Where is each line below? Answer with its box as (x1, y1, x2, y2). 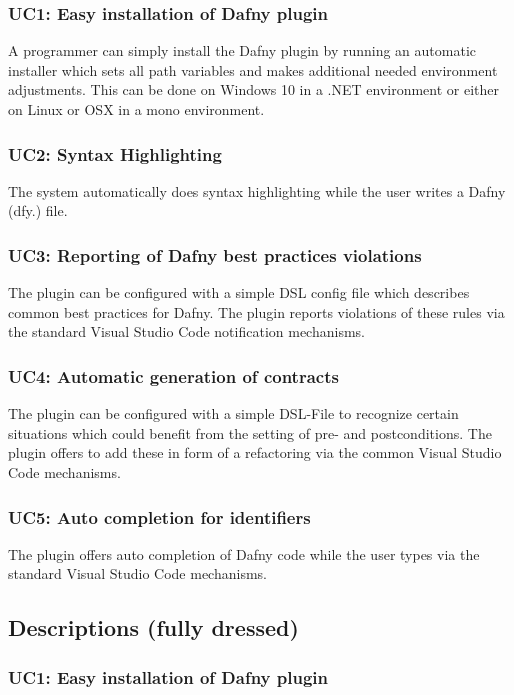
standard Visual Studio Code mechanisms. (8, 563, 267, 584)
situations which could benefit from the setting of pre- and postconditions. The (8, 422, 492, 443)
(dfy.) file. (8, 200, 68, 221)
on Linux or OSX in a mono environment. (8, 99, 265, 119)
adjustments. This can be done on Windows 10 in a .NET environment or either (8, 79, 500, 100)
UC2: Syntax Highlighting (8, 141, 222, 166)
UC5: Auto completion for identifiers (8, 504, 311, 529)
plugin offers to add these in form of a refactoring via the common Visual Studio (8, 442, 502, 463)
